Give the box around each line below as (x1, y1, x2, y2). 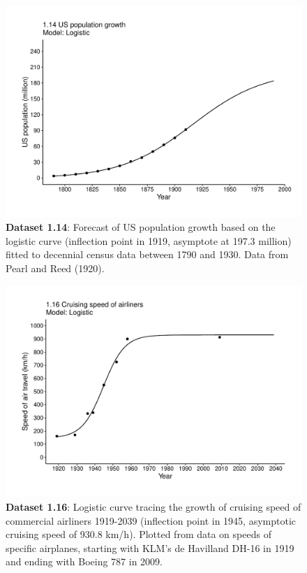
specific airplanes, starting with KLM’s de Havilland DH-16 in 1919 (6, 540, 294, 555)
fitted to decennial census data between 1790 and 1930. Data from (6, 247, 289, 262)
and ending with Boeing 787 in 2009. (6, 554, 163, 569)
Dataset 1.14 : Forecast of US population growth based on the (6, 220, 276, 234)
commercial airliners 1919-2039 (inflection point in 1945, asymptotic (6, 513, 296, 528)
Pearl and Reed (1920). (6, 261, 105, 276)
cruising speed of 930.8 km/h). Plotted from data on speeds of (6, 527, 271, 542)
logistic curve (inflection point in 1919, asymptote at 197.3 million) (6, 233, 292, 248)
